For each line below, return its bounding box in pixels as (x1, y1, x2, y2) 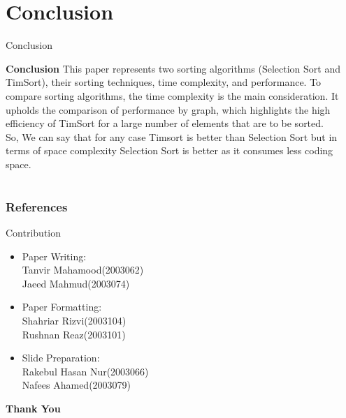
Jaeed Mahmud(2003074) (22, 276, 130, 290)
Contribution (6, 225, 62, 239)
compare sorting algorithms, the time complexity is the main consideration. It (6, 88, 339, 103)
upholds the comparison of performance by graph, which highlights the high (6, 102, 331, 117)
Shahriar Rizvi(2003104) (22, 313, 127, 327)
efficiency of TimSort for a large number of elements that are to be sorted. (6, 116, 324, 130)
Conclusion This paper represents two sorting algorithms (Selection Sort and (6, 61, 340, 75)
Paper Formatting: (22, 299, 102, 314)
